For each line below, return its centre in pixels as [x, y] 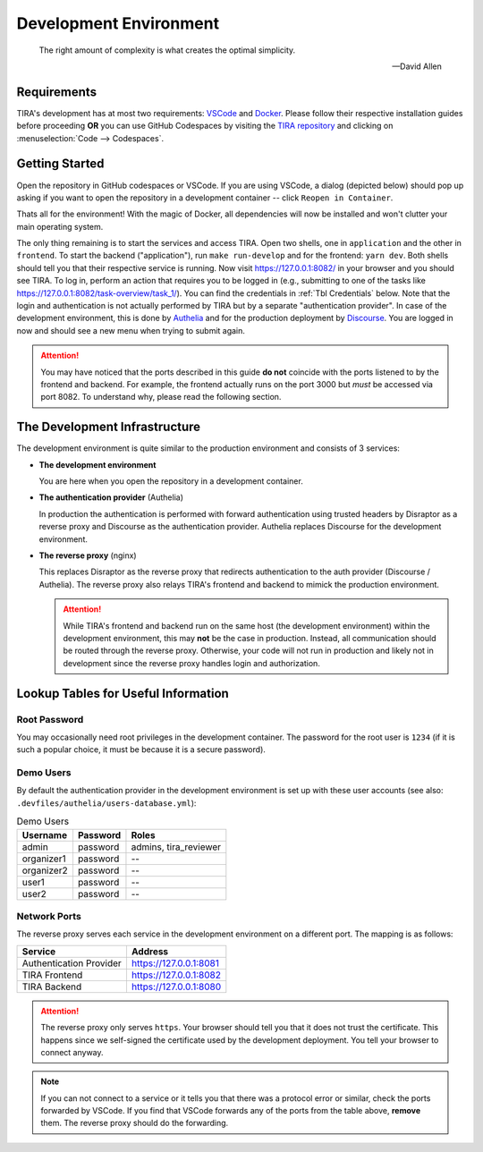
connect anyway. [72, 1052]
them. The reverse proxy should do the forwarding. [135, 1123]
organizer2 [45, 870]
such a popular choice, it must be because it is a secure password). [141, 750]
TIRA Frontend [52, 975]
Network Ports [49, 916]
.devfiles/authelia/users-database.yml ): [106, 803]
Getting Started [60, 164]
